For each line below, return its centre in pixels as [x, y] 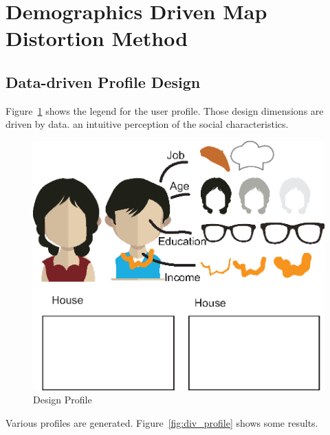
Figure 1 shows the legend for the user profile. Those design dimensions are [165, 110]
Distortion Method [97, 38]
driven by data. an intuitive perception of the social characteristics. [147, 124]
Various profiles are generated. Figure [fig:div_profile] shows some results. [162, 423]
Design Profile [63, 400]
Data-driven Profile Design [103, 81]
